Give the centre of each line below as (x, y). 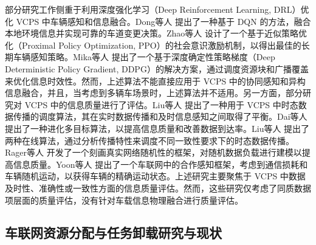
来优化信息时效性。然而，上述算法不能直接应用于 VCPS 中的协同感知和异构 (155, 81)
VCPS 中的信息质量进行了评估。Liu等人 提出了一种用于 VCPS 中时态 (161, 104)
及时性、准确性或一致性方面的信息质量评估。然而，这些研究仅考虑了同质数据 (158, 188)
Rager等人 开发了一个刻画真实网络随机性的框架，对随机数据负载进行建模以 (153, 152)
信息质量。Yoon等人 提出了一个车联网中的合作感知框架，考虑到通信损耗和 (160, 164)
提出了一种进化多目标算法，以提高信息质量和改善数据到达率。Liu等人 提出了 (157, 128)
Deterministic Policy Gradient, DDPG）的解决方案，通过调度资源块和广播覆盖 (157, 68)
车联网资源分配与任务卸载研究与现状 (113, 233)
